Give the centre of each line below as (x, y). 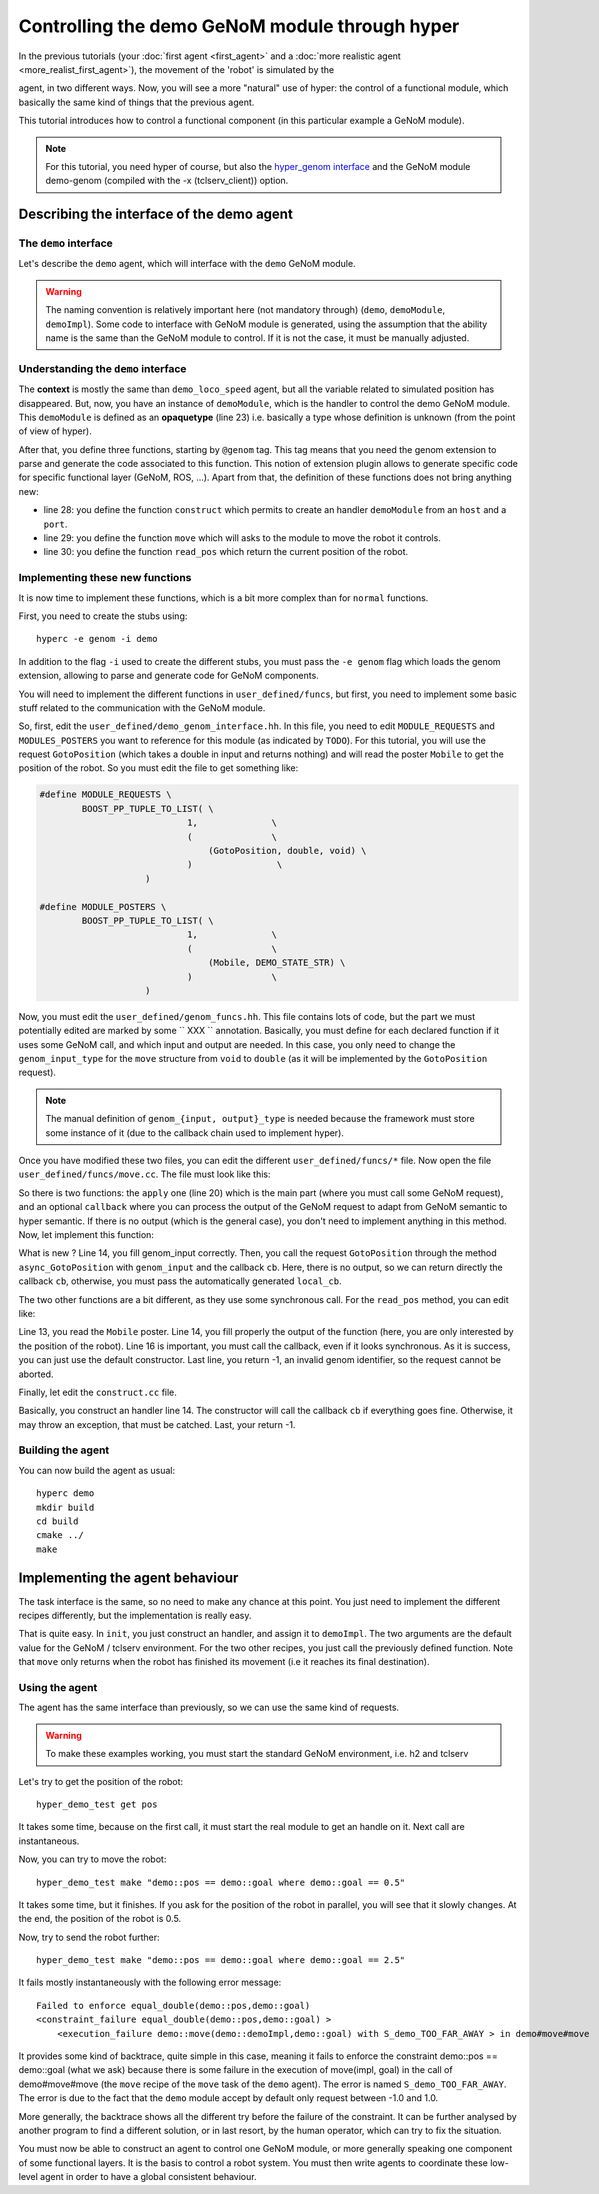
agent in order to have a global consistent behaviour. (148, 2177)
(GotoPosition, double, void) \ (287, 851)
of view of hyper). (55, 431)
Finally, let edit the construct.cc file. (97, 1392)
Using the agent (58, 1688)
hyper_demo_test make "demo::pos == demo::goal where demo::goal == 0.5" (221, 1882)
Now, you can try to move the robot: (92, 1859)
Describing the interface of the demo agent (156, 214)
